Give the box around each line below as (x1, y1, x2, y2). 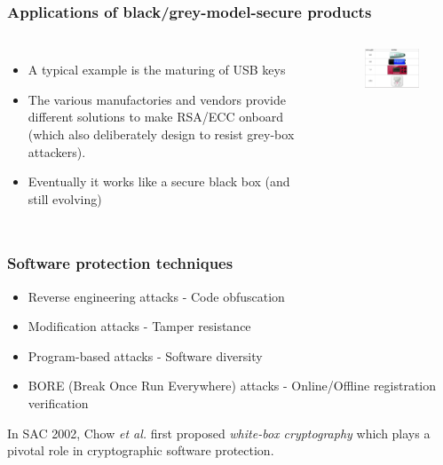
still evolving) (28, 189, 102, 208)
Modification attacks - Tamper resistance (28, 317, 251, 335)
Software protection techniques (7, 252, 233, 274)
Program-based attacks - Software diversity (28, 346, 263, 365)
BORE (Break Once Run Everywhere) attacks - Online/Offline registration (28, 376, 437, 395)
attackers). (28, 142, 86, 161)
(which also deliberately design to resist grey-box (28, 125, 295, 143)
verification (28, 393, 89, 412)
